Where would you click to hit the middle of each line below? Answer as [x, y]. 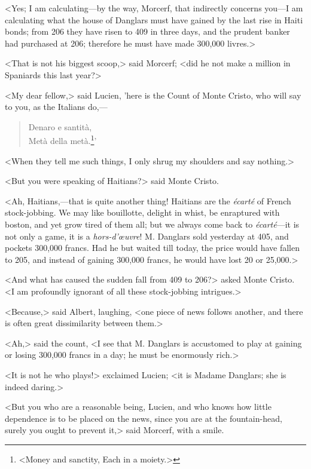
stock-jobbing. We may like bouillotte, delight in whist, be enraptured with [142, 212]
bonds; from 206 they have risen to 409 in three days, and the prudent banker [147, 31]
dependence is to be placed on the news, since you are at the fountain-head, [144, 418]
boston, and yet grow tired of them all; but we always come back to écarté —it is [152, 224]
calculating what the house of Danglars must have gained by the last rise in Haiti [154, 19]
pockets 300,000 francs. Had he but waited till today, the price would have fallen [152, 248]
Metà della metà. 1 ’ [62, 140]
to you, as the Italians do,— [56, 107]
